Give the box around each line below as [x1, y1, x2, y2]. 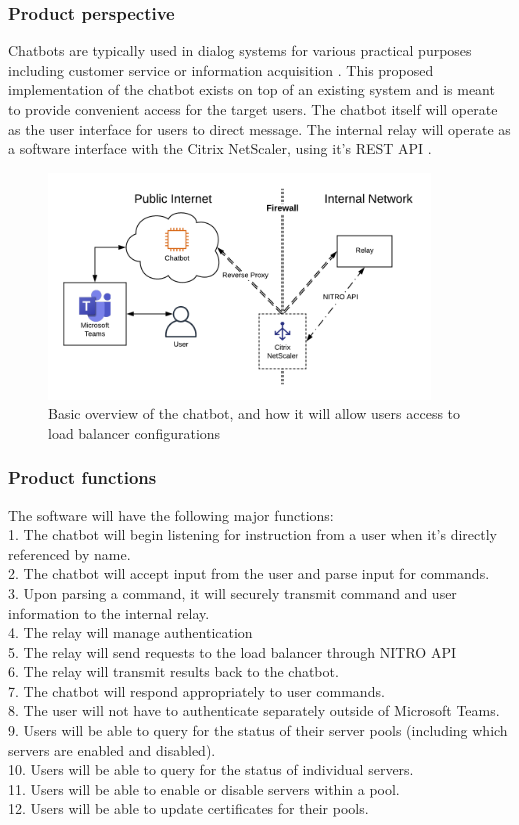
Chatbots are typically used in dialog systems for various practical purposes [8, 40, 472, 61]
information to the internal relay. [8, 602, 210, 623]
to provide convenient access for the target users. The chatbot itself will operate [8, 99, 498, 119]
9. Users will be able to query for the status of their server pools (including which [8, 720, 508, 741]
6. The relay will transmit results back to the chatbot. [8, 661, 339, 682]
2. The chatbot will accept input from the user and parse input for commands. [8, 563, 490, 584]
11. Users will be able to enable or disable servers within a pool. [8, 778, 400, 799]
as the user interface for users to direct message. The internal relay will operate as [8, 118, 511, 139]
